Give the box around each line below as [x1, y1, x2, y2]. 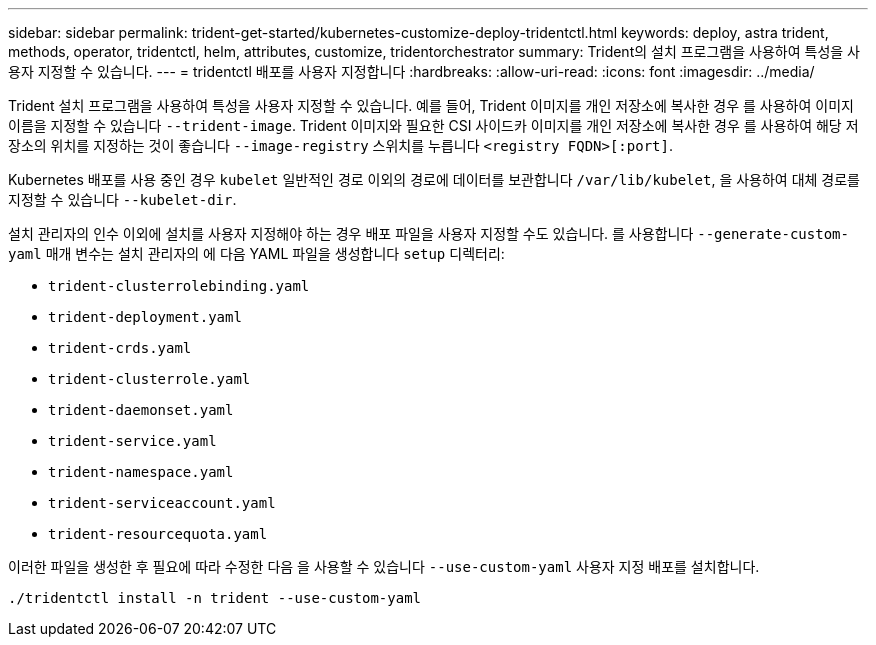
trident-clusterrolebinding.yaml [48, 278, 310, 294]
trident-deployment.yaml [48, 309, 242, 325]
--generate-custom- [697, 226, 849, 242]
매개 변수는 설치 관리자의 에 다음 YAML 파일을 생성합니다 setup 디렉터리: [45, 245, 505, 262]
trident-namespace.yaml [48, 464, 234, 480]
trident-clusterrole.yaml [48, 371, 251, 387]
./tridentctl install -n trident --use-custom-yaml [8, 590, 422, 606]
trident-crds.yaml [48, 340, 192, 356]
